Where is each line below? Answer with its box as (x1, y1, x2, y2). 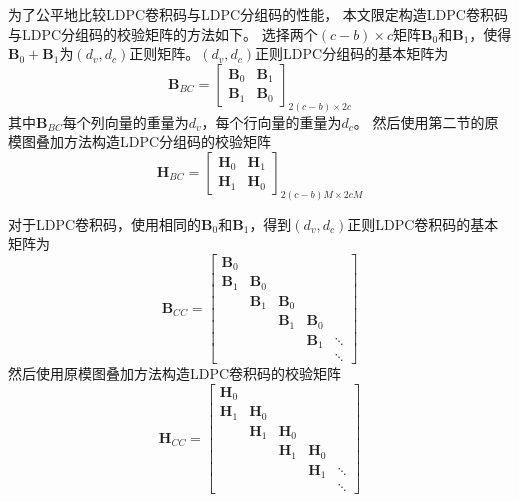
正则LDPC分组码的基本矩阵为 (255, 43, 449, 64)
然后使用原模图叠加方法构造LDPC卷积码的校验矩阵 (8, 363, 342, 384)
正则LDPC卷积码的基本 (347, 213, 499, 234)
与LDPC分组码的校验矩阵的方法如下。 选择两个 (8, 23, 318, 44)
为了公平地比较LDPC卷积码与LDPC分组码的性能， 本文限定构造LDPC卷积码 (8, 4, 508, 24)
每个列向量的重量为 (62, 111, 189, 132)
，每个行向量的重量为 (201, 111, 342, 132)
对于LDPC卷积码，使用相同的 (8, 213, 202, 234)
